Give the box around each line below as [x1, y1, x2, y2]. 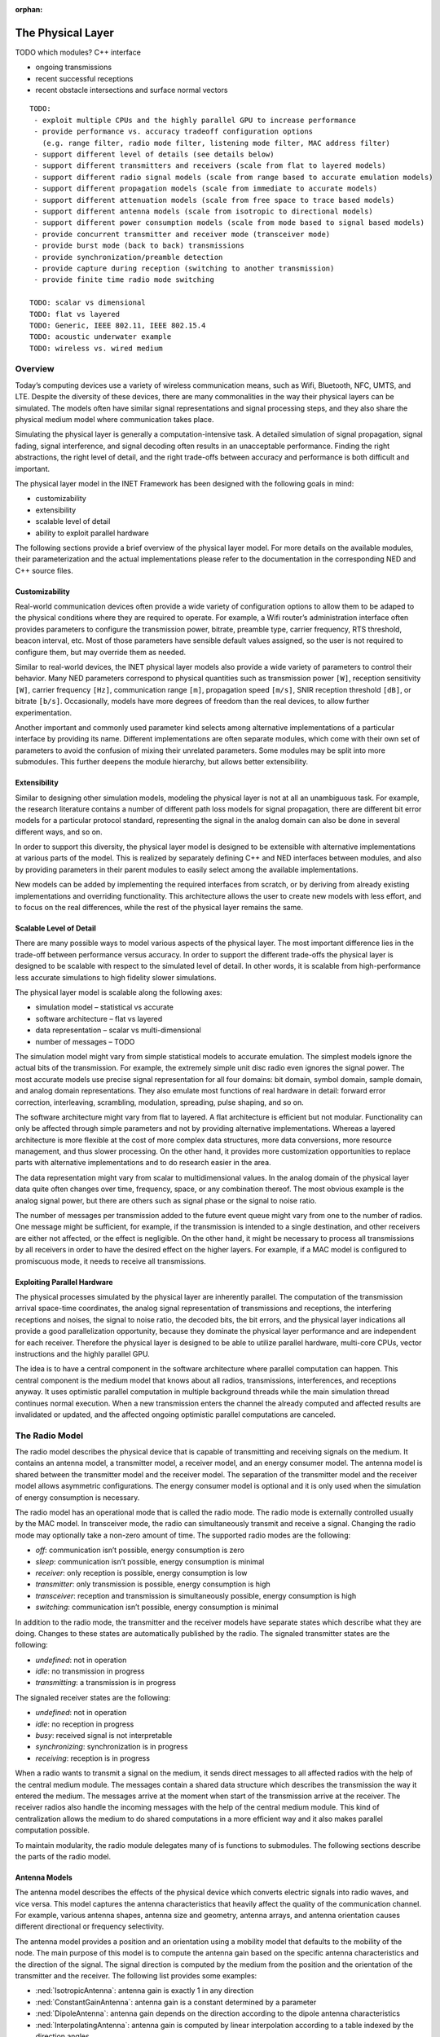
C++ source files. [15, 565, 73, 575]
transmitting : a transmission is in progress [35, 1678, 177, 1687]
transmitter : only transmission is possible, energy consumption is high [35, 1579, 271, 1589]
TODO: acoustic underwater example [29, 332, 172, 341]
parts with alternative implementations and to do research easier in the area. [15, 1158, 272, 1168]
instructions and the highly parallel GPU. [15, 1348, 150, 1358]
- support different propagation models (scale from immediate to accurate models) [33, 184, 378, 193]
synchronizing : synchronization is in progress [35, 1742, 188, 1752]
